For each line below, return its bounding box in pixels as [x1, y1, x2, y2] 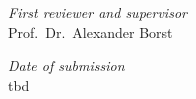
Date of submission [8, 55, 125, 76]
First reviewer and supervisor [8, 2, 187, 22]
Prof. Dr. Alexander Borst [8, 21, 173, 42]
